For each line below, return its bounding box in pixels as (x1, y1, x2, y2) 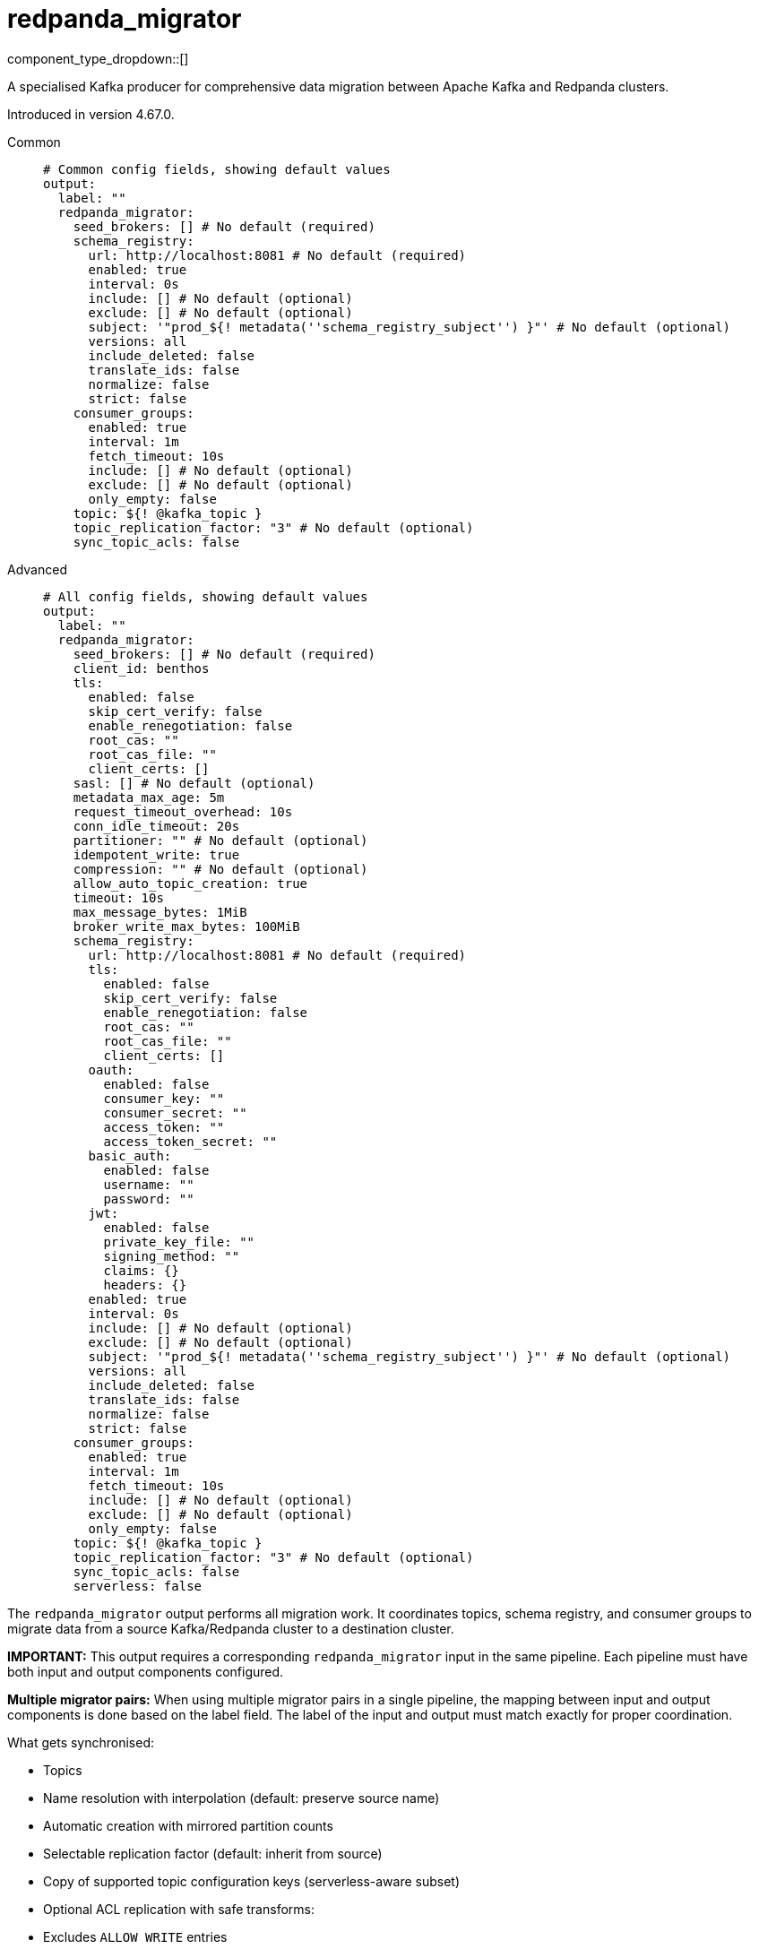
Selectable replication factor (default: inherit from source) (43, 1845, 383, 1861)
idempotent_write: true (73, 847, 240, 862)
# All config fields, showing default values (43, 589, 368, 604)
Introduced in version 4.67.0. (7, 106, 175, 122)
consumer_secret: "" (103, 1105, 247, 1120)
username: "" (103, 1177, 194, 1192)
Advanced (7, 561, 67, 577)
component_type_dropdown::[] (7, 50, 189, 66)
